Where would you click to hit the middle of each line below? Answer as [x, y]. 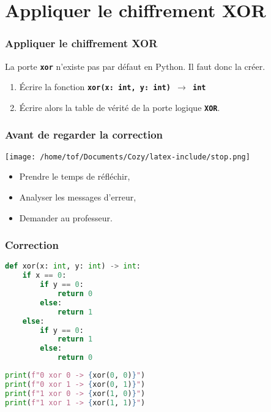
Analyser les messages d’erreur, [78, 197]
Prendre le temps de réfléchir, [75, 176]
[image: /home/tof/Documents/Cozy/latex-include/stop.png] [128, 157]
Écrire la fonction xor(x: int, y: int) [95, 87]
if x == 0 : [44, 276]
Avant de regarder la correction [84, 135]
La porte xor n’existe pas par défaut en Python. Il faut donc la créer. [135, 66]
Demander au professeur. [66, 217]
